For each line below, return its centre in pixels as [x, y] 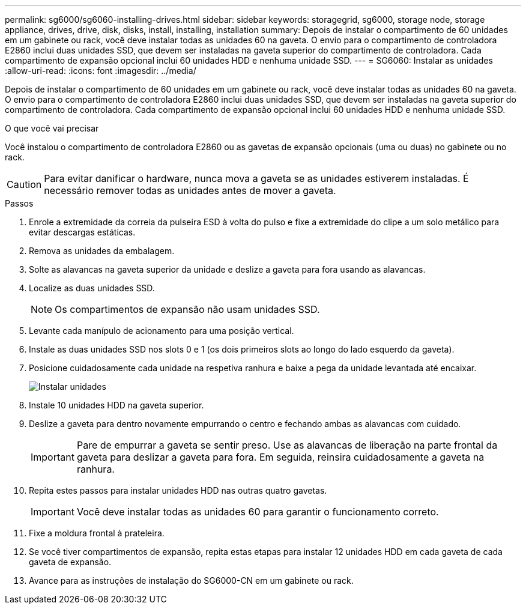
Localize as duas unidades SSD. [92, 288]
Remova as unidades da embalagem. [102, 251]
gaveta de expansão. [70, 562]
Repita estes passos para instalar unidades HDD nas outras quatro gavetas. [178, 490]
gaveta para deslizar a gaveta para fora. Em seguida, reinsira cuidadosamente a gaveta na [280, 457]
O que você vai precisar [52, 128]
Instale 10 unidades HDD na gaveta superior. [116, 405]
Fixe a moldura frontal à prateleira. [97, 533]
